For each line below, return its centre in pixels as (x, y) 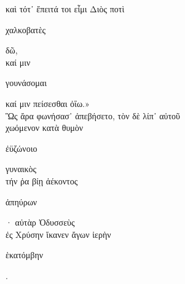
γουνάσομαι (26, 83)
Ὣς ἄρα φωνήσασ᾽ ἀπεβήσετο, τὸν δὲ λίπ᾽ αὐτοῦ (93, 115)
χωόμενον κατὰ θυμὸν (45, 128)
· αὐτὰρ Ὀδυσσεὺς (40, 222)
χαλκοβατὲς (26, 29)
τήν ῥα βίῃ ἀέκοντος (42, 180)
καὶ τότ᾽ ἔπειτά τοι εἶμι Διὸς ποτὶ (65, 9)
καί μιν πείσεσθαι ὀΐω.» (48, 103)
